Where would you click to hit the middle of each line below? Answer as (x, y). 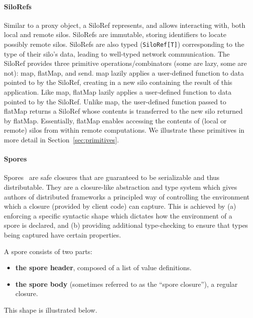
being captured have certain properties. (63, 234)
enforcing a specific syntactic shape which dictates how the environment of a (118, 215)
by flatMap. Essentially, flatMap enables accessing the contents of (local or (115, 120)
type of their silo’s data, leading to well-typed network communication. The (117, 53)
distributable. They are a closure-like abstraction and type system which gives (121, 187)
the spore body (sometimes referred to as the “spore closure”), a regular (126, 284)
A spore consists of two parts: (48, 251)
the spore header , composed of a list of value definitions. (103, 268)
